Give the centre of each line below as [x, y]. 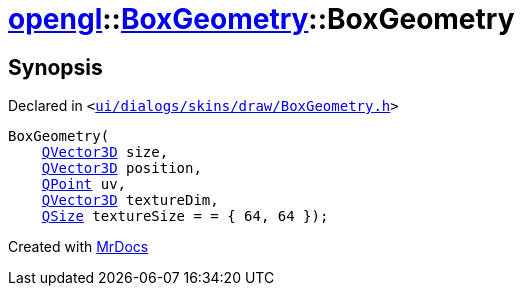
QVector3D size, [105, 152]
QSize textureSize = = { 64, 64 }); [185, 216]
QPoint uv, [84, 184]
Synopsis [55, 67]
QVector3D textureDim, [130, 200]
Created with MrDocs [78, 247]
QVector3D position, [121, 168]
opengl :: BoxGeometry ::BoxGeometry [261, 19]
